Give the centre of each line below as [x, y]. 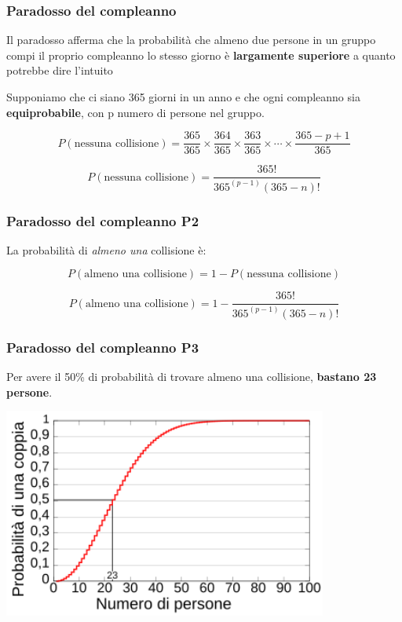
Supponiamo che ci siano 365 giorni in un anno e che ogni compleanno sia [183, 97]
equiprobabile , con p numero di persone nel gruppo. [135, 112]
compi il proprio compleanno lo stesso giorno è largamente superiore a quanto [201, 55]
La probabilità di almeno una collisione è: [106, 249]
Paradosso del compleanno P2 [103, 220]
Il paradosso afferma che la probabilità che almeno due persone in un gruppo [191, 40]
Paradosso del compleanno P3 [103, 347]
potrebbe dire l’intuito [60, 70]
